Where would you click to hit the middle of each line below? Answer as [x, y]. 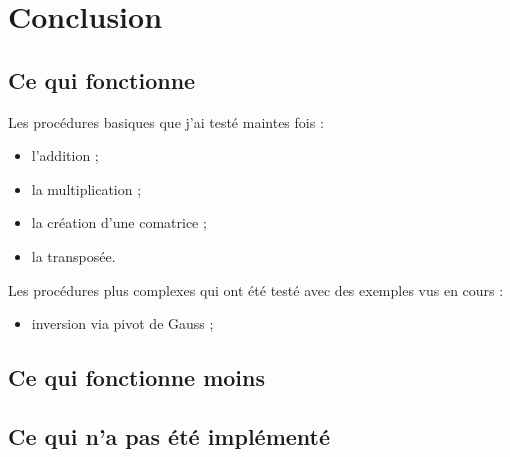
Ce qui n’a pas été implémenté [169, 435]
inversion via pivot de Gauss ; [122, 323]
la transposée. [73, 255]
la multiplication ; [86, 188]
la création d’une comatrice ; [119, 222]
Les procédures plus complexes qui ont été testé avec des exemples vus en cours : [256, 289]
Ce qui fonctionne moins [137, 377]
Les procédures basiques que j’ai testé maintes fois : [166, 121]
